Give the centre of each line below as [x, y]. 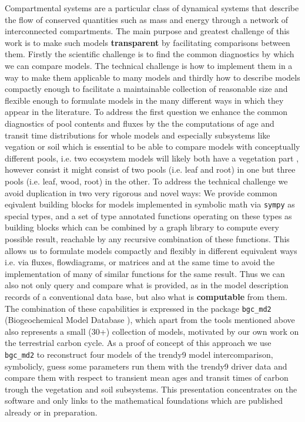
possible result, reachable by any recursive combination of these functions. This [147, 238]
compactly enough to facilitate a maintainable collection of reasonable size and [146, 89]
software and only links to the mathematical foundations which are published [144, 400]
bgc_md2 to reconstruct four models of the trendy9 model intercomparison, [139, 354]
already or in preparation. [51, 412]
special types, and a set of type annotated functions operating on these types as [148, 215]
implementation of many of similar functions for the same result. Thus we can [145, 273]
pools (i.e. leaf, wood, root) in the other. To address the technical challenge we [146, 181]
